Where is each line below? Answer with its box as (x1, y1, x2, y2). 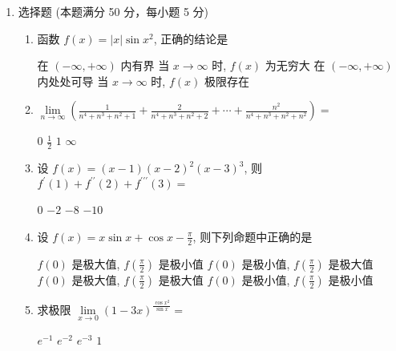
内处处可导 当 (37, 72, 109, 89)
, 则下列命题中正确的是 (192, 228, 313, 244)
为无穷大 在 (265, 57, 325, 74)
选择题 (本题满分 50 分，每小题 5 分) (18, 3, 208, 19)
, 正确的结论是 (153, 30, 228, 46)
